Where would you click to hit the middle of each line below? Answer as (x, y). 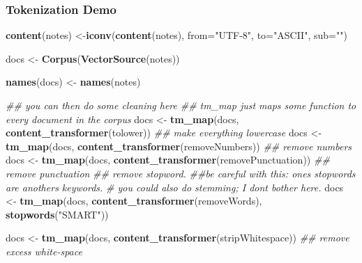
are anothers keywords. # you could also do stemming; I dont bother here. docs (175, 187)
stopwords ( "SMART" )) (57, 214)
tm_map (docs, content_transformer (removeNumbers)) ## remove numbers (179, 146)
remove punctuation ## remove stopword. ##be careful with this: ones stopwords (181, 173)
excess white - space (44, 251)
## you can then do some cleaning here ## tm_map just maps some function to (181, 105)
